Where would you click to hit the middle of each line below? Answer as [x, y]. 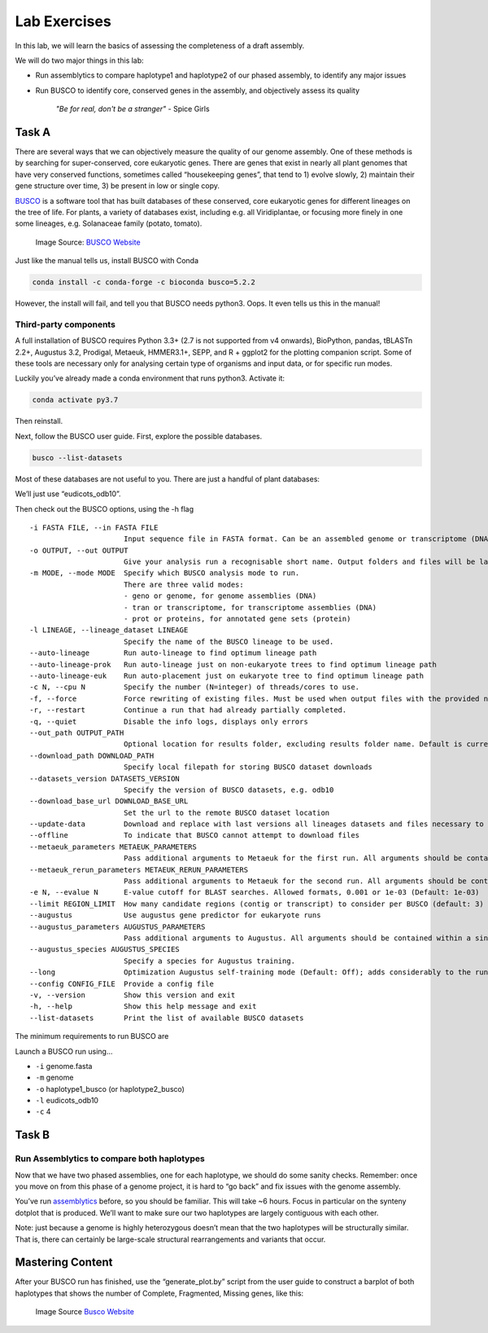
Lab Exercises [63, 21]
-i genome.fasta [64, 1066]
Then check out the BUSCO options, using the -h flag [105, 508]
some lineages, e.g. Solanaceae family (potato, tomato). [109, 223]
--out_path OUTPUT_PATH [77, 732]
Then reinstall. [39, 421]
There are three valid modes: [183, 584]
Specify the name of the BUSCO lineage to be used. [229, 641]
